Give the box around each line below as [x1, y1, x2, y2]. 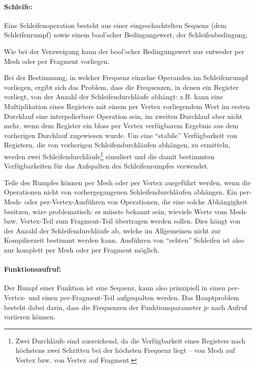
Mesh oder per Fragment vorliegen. [4, 56, 110, 66]
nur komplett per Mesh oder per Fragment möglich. [4, 244, 160, 255]
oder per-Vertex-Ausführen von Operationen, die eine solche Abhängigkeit [24, 196, 248, 206]
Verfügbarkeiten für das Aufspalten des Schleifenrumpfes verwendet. [4, 161, 209, 171]
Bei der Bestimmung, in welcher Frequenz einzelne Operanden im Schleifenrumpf [4, 72, 248, 83]
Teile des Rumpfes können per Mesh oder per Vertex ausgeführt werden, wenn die [4, 177, 251, 187]
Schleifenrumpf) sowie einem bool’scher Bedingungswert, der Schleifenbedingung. [4, 29, 248, 40]
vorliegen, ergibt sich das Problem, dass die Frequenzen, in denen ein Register [4, 82, 239, 92]
